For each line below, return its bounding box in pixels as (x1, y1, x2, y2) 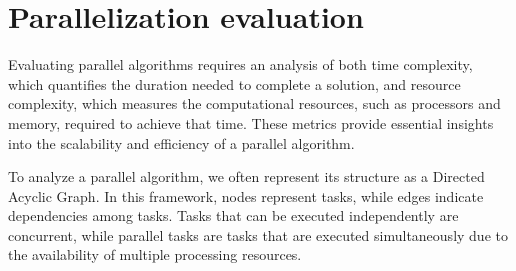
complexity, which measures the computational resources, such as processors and (8, 93, 501, 114)
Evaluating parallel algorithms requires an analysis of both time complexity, (8, 54, 473, 75)
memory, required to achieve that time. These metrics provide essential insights (8, 112, 494, 133)
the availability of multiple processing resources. (8, 244, 302, 265)
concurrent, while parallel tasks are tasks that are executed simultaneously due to (8, 224, 508, 245)
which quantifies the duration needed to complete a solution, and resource (8, 73, 461, 94)
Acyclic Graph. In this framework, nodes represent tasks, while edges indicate (8, 185, 484, 206)
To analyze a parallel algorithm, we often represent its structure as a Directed (8, 166, 485, 187)
